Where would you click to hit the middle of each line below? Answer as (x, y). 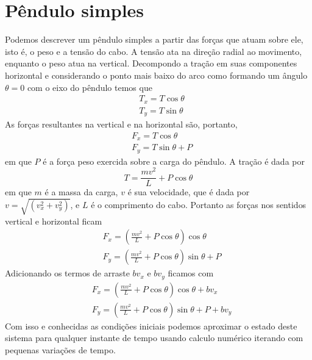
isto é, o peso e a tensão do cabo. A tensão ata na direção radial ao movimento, (154, 51)
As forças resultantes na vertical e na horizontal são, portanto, (121, 124)
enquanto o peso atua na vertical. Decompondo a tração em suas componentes (151, 63)
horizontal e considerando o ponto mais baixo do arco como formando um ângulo (156, 75)
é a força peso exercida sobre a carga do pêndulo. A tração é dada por (174, 161)
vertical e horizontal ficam (54, 221)
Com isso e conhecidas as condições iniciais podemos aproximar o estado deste (151, 326)
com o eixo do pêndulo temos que (90, 87)
